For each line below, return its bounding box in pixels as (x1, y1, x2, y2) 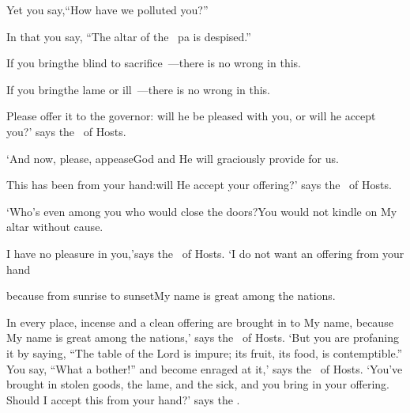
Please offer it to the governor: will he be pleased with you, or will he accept (6, 108, 376, 124)
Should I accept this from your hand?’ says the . (6, 391, 240, 407)
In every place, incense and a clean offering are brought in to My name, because (6, 313, 393, 330)
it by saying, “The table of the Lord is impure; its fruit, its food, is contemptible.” (6, 344, 403, 361)
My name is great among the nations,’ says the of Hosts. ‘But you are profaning (6, 329, 399, 346)
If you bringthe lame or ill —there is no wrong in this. (6, 81, 270, 97)
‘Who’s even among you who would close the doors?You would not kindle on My (6, 203, 397, 219)
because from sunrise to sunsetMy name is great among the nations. (6, 287, 336, 304)
